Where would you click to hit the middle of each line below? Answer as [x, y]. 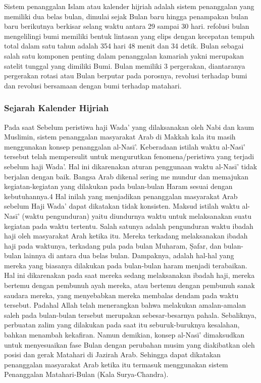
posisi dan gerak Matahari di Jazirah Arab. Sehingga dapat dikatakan [113, 354]
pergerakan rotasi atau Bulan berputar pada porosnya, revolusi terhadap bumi [126, 76]
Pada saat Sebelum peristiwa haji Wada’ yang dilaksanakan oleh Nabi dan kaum [129, 127]
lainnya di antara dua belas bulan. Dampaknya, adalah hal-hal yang [129, 255]
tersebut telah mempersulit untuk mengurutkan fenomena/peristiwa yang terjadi [129, 156]
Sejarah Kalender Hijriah [57, 108]
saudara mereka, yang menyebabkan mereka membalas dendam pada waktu [121, 295]
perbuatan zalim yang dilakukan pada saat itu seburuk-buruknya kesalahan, [122, 325]
